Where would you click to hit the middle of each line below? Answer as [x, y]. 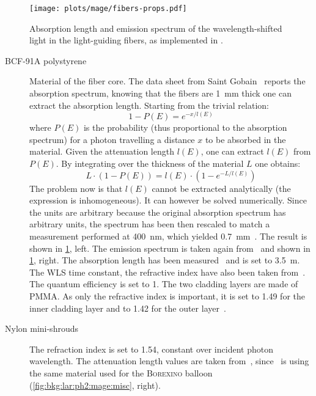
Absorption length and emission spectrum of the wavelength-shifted [156, 28]
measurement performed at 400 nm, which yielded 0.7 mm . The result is [168, 236]
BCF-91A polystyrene [46, 60]
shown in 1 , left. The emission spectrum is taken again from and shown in [170, 248]
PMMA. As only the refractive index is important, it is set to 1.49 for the [167, 296]
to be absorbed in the [245, 139]
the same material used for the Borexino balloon [121, 372]
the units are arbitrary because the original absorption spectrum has [158, 212]
